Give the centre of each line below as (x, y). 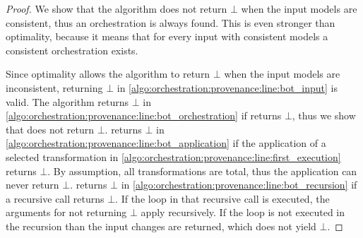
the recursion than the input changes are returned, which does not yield (161, 226)
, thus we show (324, 115)
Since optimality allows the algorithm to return (108, 74)
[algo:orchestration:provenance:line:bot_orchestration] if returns (144, 115)
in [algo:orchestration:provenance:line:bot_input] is (227, 87)
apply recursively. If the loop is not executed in (243, 212)
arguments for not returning (66, 212)
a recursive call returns (55, 198)
